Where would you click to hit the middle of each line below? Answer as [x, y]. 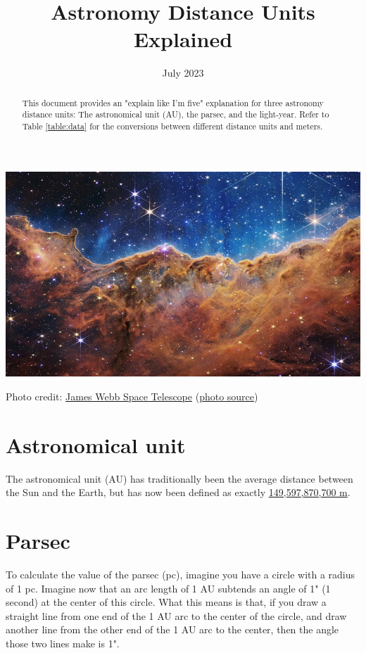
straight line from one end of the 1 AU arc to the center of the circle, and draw [176, 615]
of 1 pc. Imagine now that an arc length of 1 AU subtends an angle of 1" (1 [168, 588]
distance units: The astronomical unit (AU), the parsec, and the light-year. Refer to [176, 114]
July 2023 [183, 73]
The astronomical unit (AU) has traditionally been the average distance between [179, 478]
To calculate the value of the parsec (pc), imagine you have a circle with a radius [181, 574]
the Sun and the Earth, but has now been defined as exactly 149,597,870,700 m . [178, 492]
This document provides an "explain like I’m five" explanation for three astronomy [173, 102]
